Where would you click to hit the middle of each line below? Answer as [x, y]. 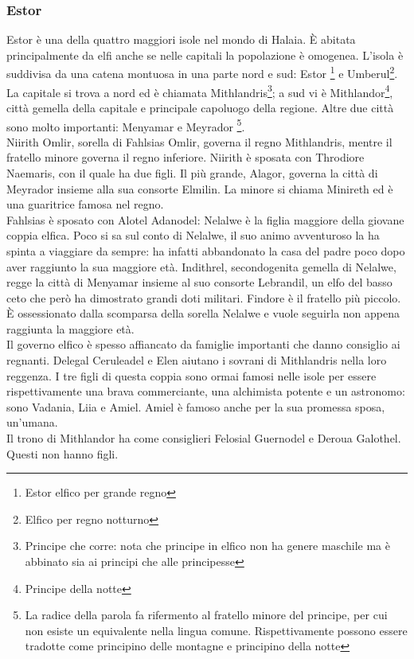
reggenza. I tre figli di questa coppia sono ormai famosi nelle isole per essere [191, 375]
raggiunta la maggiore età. [70, 328]
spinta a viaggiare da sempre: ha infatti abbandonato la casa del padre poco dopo [206, 250]
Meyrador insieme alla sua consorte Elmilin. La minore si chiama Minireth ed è [200, 188]
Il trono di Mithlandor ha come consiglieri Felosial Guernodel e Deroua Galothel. [204, 438]
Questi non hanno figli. [62, 453]
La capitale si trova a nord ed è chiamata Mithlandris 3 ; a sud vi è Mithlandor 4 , [200, 91]
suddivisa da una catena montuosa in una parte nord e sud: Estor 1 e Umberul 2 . [202, 72]
